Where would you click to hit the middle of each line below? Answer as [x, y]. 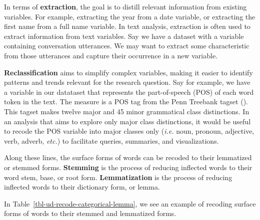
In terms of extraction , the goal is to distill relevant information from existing [125, 6]
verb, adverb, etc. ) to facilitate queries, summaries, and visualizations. [111, 140]
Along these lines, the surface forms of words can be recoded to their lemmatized [128, 157]
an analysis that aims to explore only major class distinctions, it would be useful [127, 121]
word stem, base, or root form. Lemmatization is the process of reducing [118, 177]
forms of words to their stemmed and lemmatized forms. [90, 213]
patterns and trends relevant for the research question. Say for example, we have [127, 82]
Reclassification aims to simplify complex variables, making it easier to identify [128, 72]
